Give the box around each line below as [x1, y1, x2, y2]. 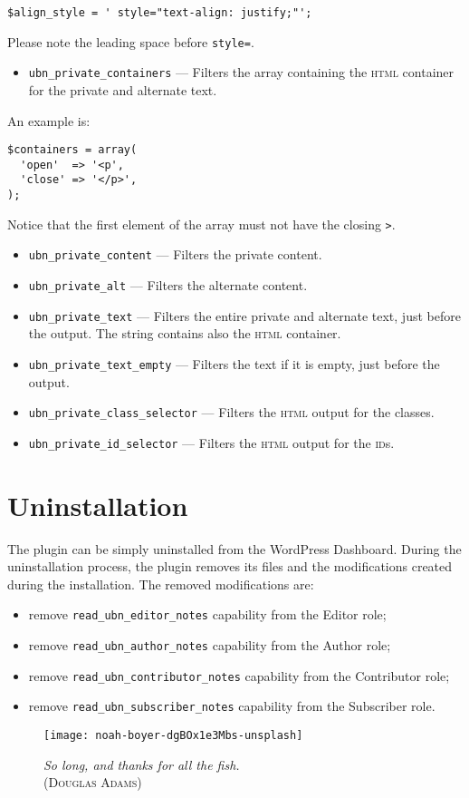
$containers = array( [7, 143, 138, 157]
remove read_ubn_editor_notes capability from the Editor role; [28, 605, 387, 624]
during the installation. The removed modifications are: [7, 574, 314, 593]
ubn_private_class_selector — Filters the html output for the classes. [28, 403, 435, 422]
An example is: [7, 111, 91, 130]
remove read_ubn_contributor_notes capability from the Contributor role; [28, 666, 450, 685]
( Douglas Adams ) [43, 773, 142, 792]
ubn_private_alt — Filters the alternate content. [28, 276, 308, 295]
